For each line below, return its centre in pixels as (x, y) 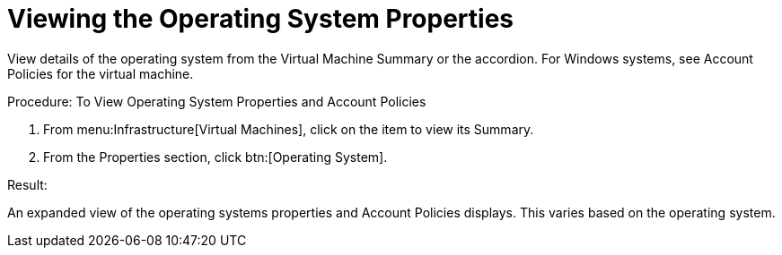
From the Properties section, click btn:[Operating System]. (215, 157)
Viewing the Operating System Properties (261, 19)
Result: (27, 184)
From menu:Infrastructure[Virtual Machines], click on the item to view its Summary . (289, 129)
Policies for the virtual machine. (101, 73)
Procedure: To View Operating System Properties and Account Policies (217, 101)
